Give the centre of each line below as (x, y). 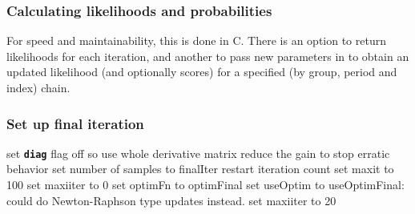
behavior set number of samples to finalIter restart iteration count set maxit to (200, 169)
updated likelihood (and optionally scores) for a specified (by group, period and (202, 72)
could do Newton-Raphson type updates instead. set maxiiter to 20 (171, 200)
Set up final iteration (75, 123)
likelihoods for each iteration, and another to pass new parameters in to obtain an (208, 56)
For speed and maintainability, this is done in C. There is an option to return (196, 40)
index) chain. (38, 87)
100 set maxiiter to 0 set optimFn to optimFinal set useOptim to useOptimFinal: (205, 185)
